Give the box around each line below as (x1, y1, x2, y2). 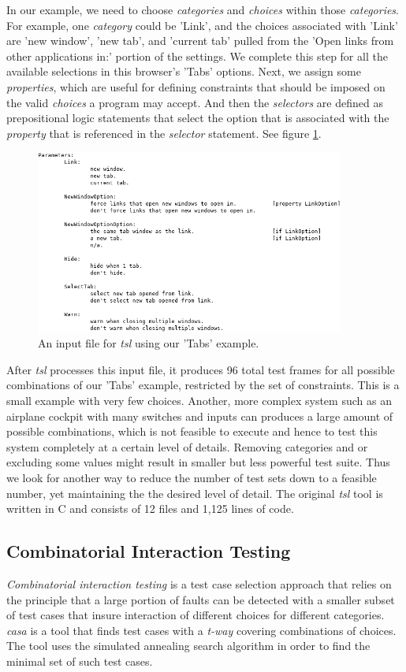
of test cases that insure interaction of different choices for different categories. (6, 607, 385, 623)
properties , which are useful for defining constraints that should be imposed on (6, 78, 386, 95)
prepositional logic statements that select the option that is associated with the (6, 110, 389, 126)
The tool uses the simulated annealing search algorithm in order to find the (6, 637, 371, 654)
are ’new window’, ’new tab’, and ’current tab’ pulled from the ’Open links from (6, 32, 394, 49)
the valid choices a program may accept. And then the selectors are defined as (6, 94, 383, 110)
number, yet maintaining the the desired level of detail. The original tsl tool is (6, 485, 383, 501)
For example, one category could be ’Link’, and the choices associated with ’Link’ (6, 17, 398, 33)
